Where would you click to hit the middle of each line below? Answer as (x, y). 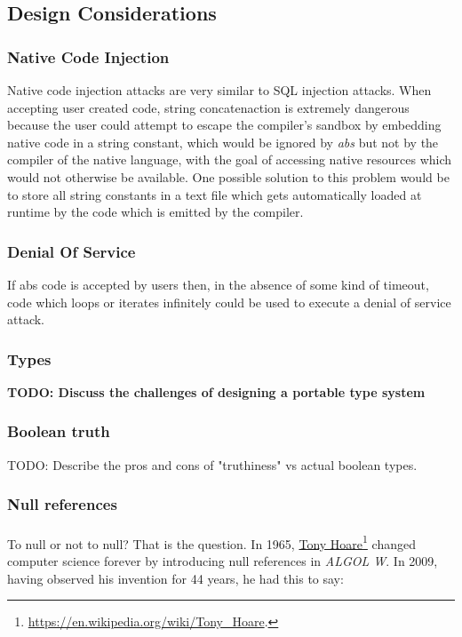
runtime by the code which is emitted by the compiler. (155, 212)
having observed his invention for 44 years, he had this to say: (175, 578)
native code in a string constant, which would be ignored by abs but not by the (223, 142)
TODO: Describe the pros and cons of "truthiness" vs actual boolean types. (212, 464)
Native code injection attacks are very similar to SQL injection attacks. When (219, 90)
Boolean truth (59, 431)
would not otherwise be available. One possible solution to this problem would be (228, 176)
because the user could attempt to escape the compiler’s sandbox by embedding (224, 125)
